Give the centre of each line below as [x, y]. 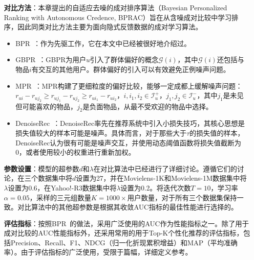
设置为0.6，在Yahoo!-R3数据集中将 [62, 187]
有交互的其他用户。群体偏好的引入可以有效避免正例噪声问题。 [131, 69]
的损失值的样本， [217, 132]
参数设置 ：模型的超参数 [42, 168]
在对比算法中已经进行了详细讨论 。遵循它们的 [165, 168]
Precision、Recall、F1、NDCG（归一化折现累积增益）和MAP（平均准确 [124, 242]
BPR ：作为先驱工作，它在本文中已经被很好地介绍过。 [103, 43]
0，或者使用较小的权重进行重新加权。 [75, 152]
